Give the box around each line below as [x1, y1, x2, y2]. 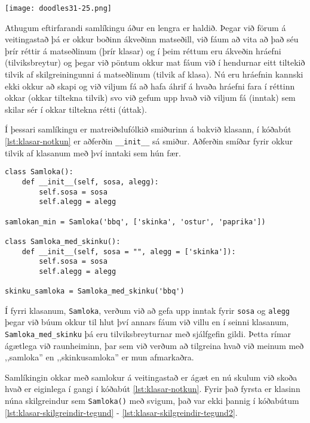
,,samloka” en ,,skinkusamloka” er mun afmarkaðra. [5, 351, 194, 363]
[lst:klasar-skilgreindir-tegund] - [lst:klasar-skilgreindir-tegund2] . [5, 406, 238, 418]
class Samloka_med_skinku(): [5, 237, 121, 246]
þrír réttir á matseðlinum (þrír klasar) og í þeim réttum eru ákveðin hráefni [5, 44, 281, 57]
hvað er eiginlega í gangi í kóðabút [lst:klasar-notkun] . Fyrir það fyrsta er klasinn [5, 382, 300, 395]
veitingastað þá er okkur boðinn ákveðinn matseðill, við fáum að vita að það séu [5, 33, 299, 45]
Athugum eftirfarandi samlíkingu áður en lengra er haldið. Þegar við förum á [5, 21, 286, 33]
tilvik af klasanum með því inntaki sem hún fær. [5, 146, 181, 159]
